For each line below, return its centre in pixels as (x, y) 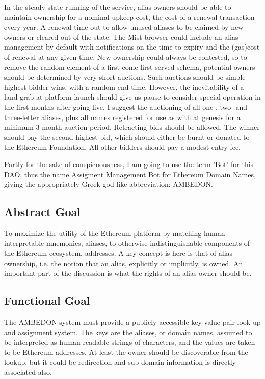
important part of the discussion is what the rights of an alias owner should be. (128, 273)
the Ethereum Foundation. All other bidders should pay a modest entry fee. (122, 147)
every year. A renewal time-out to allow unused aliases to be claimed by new (124, 27)
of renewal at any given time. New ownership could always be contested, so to (126, 56)
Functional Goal (47, 301)
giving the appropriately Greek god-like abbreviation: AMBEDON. (109, 184)
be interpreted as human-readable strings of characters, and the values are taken (130, 342)
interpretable (24, 243)
